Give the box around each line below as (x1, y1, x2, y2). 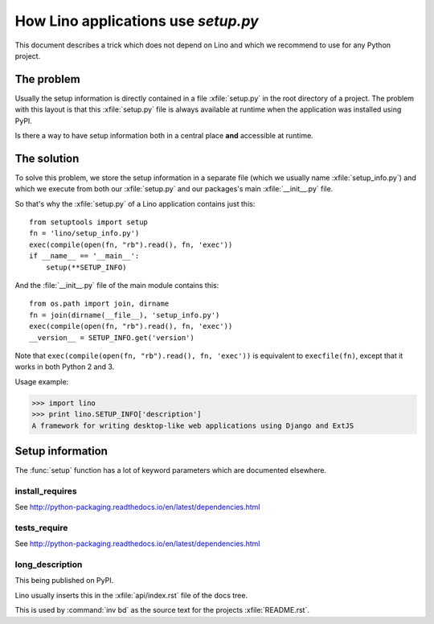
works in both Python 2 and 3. (14, 362, 115, 372)
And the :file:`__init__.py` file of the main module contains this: (14, 281, 219, 290)
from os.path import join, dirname (29, 299, 170, 309)
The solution (14, 151, 80, 165)
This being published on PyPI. (14, 576, 114, 585)
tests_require (14, 522, 68, 533)
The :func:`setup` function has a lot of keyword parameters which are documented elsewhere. (14, 466, 327, 475)
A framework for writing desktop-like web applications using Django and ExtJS (31, 421, 354, 430)
